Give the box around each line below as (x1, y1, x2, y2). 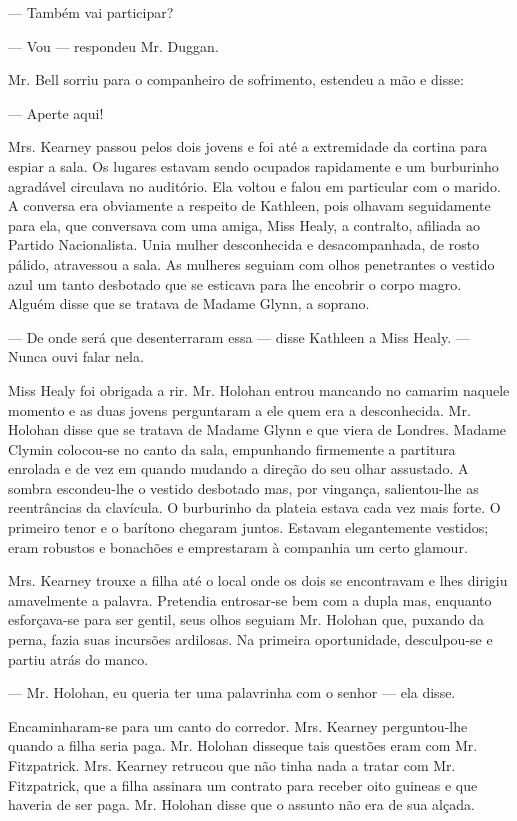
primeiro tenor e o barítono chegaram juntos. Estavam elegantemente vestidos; (8, 517, 489, 538)
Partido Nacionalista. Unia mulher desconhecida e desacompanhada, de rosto (8, 234, 480, 255)
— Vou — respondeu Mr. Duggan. (8, 35, 219, 56)
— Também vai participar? (8, 2, 174, 22)
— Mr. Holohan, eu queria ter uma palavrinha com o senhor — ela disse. (8, 682, 456, 703)
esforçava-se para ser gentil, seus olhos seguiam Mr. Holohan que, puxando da (8, 609, 484, 630)
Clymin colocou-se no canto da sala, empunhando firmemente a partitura (8, 438, 456, 459)
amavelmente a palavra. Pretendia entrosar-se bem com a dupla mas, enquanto (8, 589, 492, 610)
